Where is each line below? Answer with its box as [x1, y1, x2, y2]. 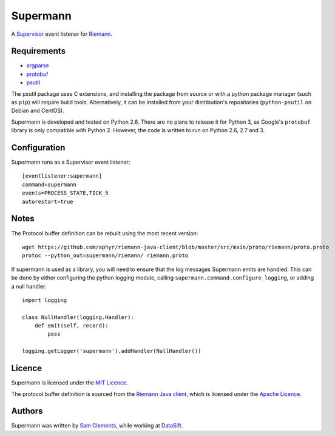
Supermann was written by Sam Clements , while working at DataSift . [11, 422, 183, 429]
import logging [22, 297, 67, 303]
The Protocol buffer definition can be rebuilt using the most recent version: [11, 229, 198, 236]
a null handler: [11, 283, 47, 290]
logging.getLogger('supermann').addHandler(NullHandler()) [22, 347, 201, 355]
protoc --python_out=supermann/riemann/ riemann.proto [22, 252, 189, 259]
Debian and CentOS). [11, 107, 65, 115]
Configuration [11, 143, 66, 153]
